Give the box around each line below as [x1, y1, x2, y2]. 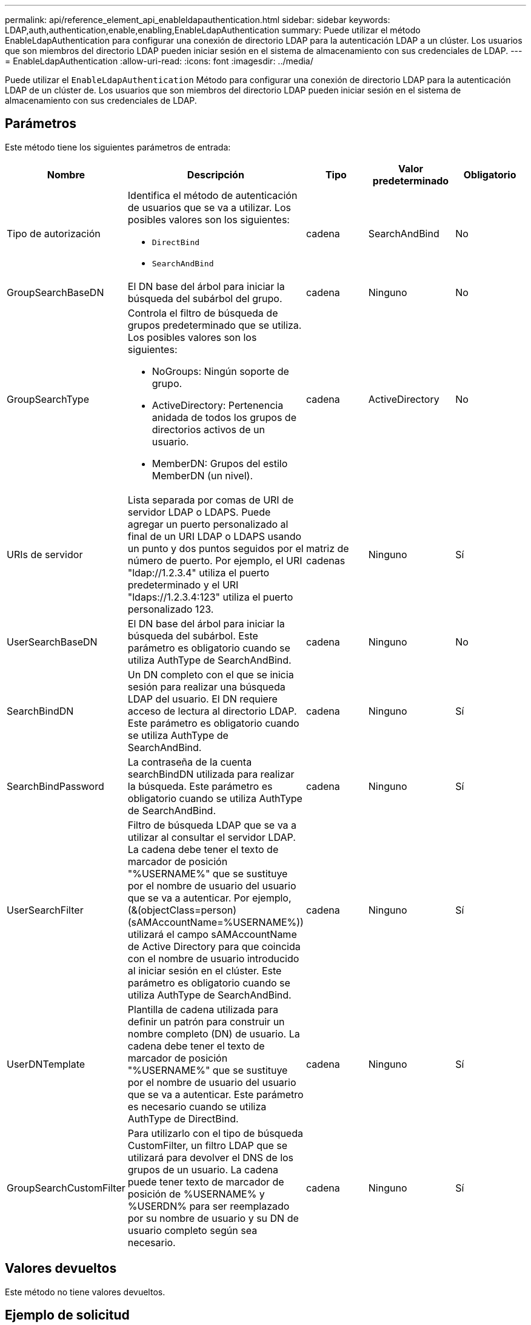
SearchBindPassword [7, 780, 104, 792]
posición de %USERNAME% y [127, 1187, 265, 1200]
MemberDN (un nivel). [152, 469, 253, 482]
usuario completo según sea [127, 1224, 258, 1236]
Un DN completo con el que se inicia [127, 668, 294, 681]
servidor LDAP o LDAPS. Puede [127, 505, 271, 518]
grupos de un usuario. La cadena [127, 1163, 278, 1176]
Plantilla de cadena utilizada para [127, 1003, 278, 1016]
